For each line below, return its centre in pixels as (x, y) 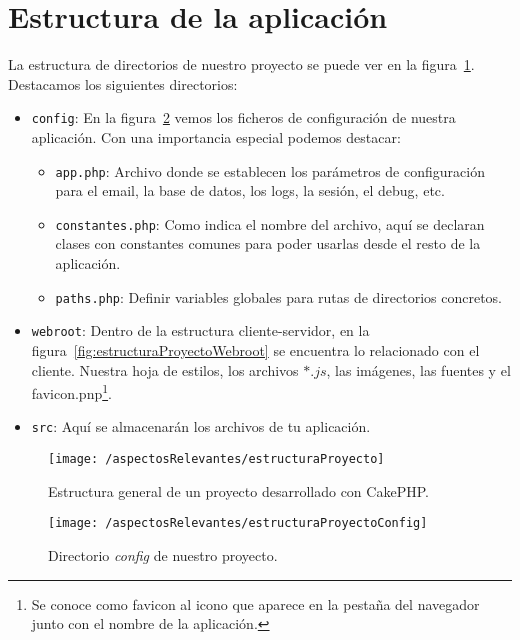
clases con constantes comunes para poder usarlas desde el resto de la (268, 243)
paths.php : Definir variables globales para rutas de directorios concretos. (278, 296)
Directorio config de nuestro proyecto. (163, 554)
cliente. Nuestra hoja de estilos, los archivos (165, 369)
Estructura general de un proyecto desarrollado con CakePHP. (238, 490)
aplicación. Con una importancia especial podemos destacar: (216, 136)
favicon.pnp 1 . (71, 391)
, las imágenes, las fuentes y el (418, 369)
